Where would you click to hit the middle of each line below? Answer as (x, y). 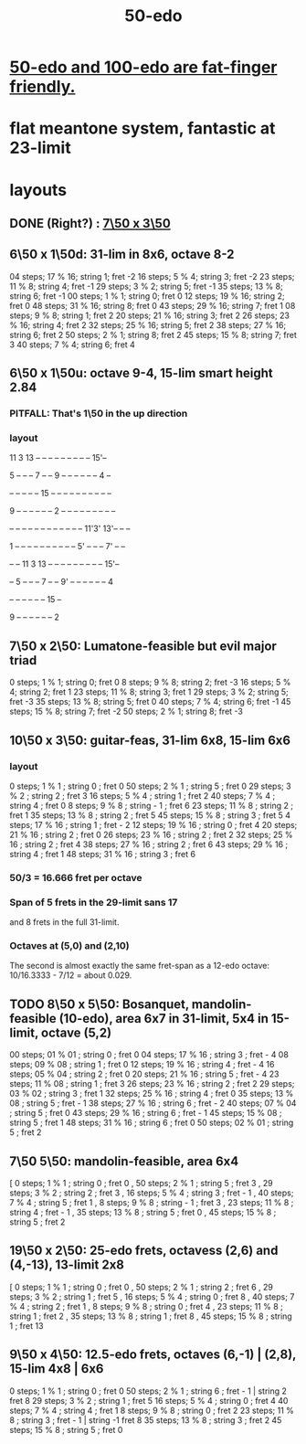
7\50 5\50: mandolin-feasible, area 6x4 (124, 1161)
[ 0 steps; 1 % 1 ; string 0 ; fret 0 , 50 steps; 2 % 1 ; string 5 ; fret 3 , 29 (141, 1184)
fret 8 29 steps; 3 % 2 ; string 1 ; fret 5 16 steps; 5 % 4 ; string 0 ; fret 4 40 (149, 1400)
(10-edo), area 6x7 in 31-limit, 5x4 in (164, 1019)
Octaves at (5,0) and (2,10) (69, 946)
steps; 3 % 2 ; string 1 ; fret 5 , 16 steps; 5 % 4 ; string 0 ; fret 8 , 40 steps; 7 (152, 1296)
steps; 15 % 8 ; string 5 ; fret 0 (66, 1429)
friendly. (42, 87)
